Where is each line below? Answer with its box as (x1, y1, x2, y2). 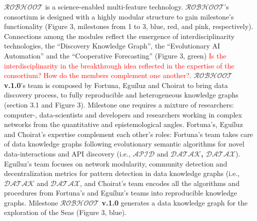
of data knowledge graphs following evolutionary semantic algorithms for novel (4, 138, 244, 149)
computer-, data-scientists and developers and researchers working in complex (4, 109, 242, 119)
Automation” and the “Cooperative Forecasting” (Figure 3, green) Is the (4, 50, 226, 60)
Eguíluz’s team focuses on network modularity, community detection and (4, 158, 227, 168)
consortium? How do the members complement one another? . (4, 70, 191, 80)
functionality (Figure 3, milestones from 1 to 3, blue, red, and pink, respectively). (4, 21, 253, 31)
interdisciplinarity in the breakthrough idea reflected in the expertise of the (4, 60, 234, 70)
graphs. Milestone (4, 197, 58, 207)
